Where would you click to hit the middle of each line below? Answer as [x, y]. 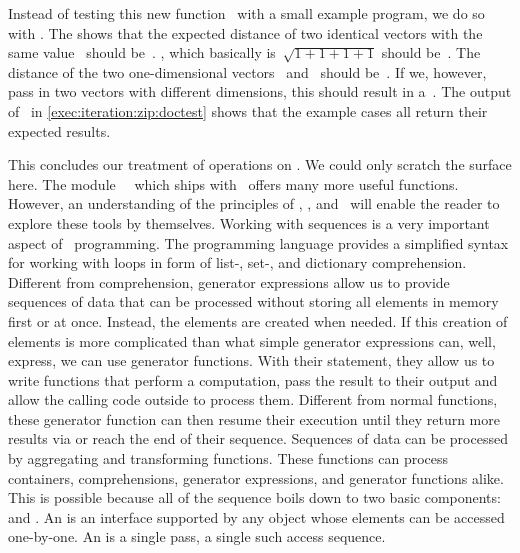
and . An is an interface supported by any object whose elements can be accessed [256, 516]
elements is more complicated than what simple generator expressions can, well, [252, 340]
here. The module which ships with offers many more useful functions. [233, 183]
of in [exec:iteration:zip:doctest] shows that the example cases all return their [248, 110]
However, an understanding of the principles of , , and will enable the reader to [254, 203]
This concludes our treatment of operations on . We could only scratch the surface [260, 164]
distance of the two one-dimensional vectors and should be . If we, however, [247, 71]
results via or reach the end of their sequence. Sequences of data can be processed [258, 438]
